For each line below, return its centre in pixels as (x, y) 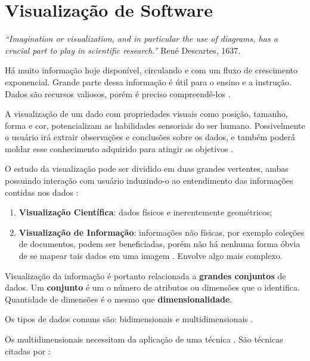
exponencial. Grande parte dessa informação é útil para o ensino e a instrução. (148, 81)
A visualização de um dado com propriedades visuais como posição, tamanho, (146, 114)
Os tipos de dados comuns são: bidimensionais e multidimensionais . (129, 319)
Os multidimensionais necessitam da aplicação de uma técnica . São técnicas (144, 339)
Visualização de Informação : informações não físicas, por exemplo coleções (162, 232)
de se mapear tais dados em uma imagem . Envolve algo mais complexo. (151, 256)
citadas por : (28, 351)
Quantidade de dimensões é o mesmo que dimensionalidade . (119, 299)
